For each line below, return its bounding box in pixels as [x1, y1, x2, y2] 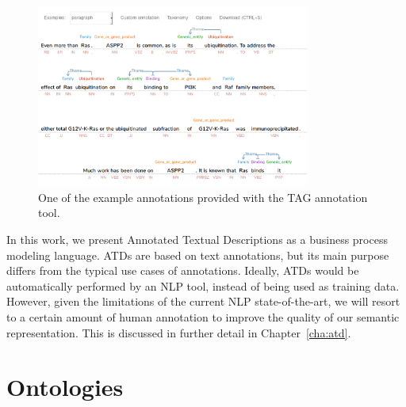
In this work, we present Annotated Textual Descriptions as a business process [6, 231, 388, 247]
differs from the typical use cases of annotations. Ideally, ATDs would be [6, 262, 359, 279]
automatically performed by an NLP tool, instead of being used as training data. [6, 277, 400, 294]
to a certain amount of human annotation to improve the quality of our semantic [6, 308, 400, 325]
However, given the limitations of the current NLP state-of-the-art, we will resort [6, 293, 400, 310]
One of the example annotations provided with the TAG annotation [38, 188, 368, 205]
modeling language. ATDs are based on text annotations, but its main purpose [6, 246, 389, 263]
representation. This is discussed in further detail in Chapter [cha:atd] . [6, 324, 351, 340]
